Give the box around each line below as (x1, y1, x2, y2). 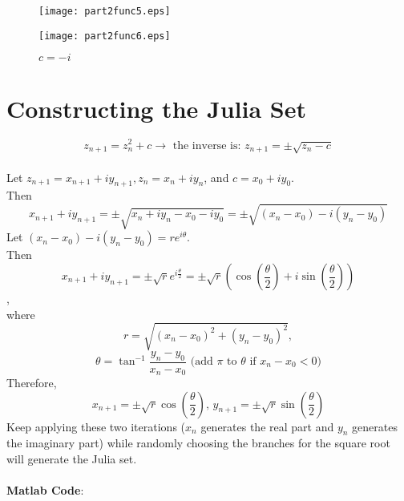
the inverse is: (172, 139, 241, 152)
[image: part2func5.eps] (38, 6, 171, 17)
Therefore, (6, 374, 57, 391)
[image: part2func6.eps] (38, 30, 171, 42)
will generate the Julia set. (6, 450, 137, 467)
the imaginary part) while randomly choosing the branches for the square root (6, 434, 390, 451)
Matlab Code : (6, 482, 84, 499)
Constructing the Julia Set (6, 91, 306, 124)
